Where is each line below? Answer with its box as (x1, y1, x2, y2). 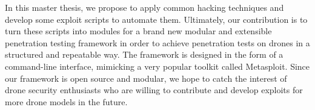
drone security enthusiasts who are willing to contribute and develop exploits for (5, 84, 303, 96)
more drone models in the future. (5, 95, 128, 108)
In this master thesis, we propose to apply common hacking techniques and (5, 1, 284, 13)
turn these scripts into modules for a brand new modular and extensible (5, 25, 272, 37)
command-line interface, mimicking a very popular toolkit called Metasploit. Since (5, 60, 310, 72)
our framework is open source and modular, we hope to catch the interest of (5, 72, 287, 84)
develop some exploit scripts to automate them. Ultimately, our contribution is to (5, 13, 308, 25)
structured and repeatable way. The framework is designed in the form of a (5, 48, 283, 61)
